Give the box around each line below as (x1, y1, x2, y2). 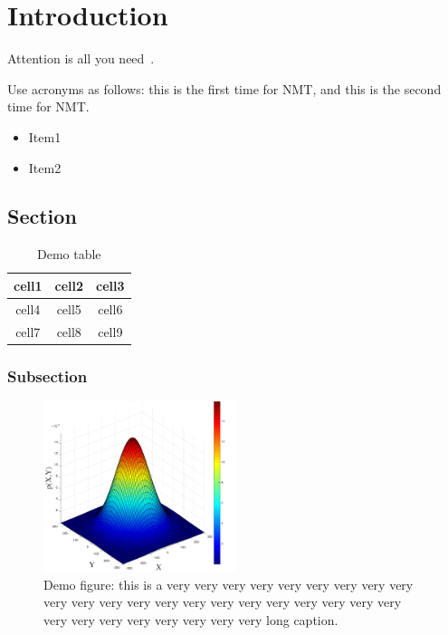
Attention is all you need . (7, 49, 155, 68)
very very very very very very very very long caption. (43, 611, 338, 630)
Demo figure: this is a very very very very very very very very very (43, 574, 414, 593)
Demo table (36, 245, 101, 264)
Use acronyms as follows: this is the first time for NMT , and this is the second (7, 79, 442, 98)
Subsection (7, 364, 88, 387)
